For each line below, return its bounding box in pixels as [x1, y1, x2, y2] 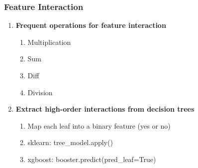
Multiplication [27, 36, 71, 47]
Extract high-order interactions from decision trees [15, 104, 195, 114]
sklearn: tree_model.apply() [27, 137, 113, 148]
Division [27, 87, 53, 97]
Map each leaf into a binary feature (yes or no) [27, 120, 171, 131]
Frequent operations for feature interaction [15, 20, 166, 30]
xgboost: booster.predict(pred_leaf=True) [27, 154, 156, 164]
